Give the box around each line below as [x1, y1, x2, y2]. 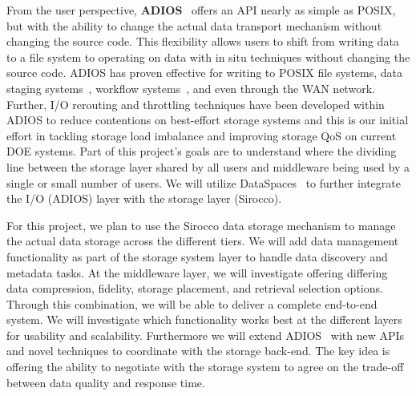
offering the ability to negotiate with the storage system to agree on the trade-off [6, 358, 404, 375]
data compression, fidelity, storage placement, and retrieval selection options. [6, 280, 383, 297]
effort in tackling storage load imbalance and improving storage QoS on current [6, 127, 397, 143]
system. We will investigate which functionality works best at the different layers [6, 311, 402, 328]
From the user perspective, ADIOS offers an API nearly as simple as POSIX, [6, 2, 396, 18]
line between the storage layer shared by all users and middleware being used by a [6, 158, 410, 175]
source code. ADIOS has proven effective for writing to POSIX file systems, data [6, 64, 403, 81]
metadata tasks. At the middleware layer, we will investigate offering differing [6, 264, 388, 281]
